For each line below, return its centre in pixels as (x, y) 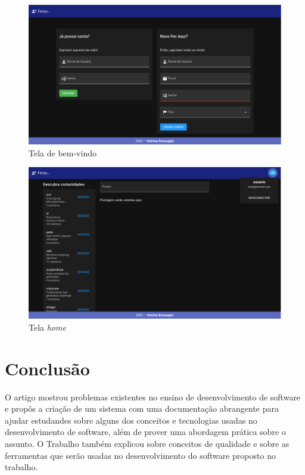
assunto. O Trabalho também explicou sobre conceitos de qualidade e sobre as (147, 444)
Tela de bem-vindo (63, 152)
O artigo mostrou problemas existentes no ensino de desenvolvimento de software (153, 397)
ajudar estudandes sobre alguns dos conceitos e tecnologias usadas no (131, 420)
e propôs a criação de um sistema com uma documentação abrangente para (142, 408)
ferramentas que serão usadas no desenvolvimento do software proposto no (140, 455)
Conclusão (47, 368)
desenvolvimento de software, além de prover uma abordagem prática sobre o (145, 432)
